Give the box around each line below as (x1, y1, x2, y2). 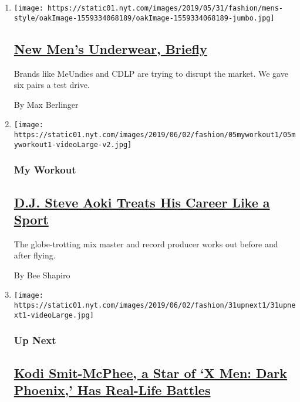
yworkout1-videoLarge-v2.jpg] (14, 140, 132, 149)
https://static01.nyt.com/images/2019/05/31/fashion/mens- (48, 4, 283, 12)
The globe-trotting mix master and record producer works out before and (14, 237, 278, 250)
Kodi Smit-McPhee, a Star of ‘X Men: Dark (14, 363, 288, 381)
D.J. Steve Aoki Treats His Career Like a (14, 193, 270, 211)
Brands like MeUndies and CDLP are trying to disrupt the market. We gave (14, 67, 288, 79)
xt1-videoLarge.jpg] (14, 311, 94, 319)
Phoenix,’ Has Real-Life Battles (14, 381, 211, 399)
